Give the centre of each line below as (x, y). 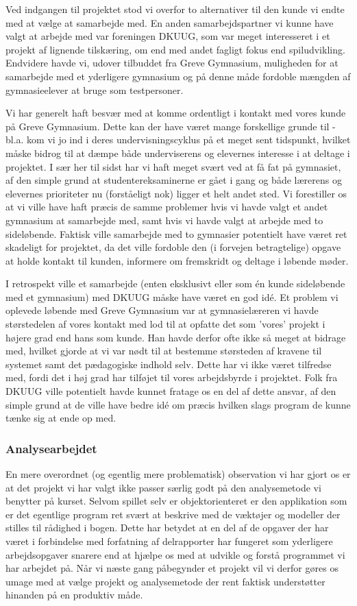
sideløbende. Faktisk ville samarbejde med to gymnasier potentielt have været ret (176, 233)
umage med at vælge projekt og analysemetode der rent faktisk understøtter (165, 581)
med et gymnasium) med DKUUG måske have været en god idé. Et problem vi (172, 296)
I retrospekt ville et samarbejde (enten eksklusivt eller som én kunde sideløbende (175, 283)
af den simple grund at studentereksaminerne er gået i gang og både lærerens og (174, 180)
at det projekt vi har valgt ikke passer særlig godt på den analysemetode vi (163, 487)
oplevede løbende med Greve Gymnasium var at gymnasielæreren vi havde (162, 310)
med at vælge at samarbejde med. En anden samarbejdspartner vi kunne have (170, 22)
